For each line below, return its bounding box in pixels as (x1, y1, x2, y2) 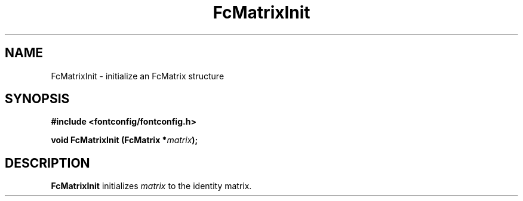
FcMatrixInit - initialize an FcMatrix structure (51, 70, 224, 81)
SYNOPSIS (5, 91, 70, 107)
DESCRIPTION (5, 155, 90, 171)
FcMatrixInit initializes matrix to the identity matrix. (51, 181, 252, 191)
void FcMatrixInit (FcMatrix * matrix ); (51, 135, 198, 146)
